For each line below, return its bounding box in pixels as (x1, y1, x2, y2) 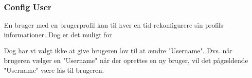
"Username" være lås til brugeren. (4, 64, 104, 75)
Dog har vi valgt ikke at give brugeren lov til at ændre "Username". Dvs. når (4, 46, 233, 56)
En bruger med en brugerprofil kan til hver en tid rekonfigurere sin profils (4, 20, 224, 30)
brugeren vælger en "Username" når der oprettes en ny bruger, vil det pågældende (4, 55, 248, 65)
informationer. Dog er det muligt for (4, 29, 112, 39)
